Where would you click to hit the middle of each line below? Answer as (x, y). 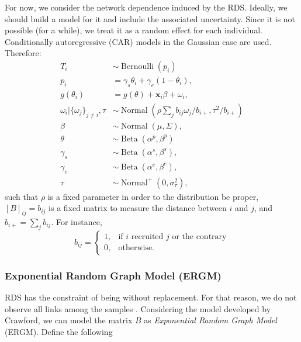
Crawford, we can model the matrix (69, 320)
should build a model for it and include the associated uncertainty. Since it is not (150, 18)
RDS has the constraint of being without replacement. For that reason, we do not (151, 297)
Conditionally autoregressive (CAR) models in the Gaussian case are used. (138, 41)
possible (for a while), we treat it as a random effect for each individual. (134, 30)
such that (22, 196)
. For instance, (77, 222)
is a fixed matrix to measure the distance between (138, 208)
